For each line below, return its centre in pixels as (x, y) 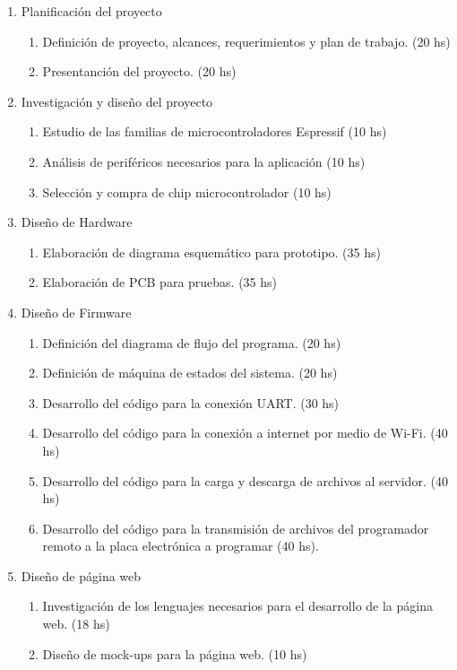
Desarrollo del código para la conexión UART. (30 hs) (191, 402)
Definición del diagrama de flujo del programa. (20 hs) (192, 342)
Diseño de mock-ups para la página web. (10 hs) (175, 653)
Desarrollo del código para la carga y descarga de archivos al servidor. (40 (245, 480)
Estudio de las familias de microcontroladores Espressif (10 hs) (215, 131)
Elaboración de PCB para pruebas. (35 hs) (160, 282)
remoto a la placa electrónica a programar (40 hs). (181, 546)
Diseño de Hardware (77, 222)
